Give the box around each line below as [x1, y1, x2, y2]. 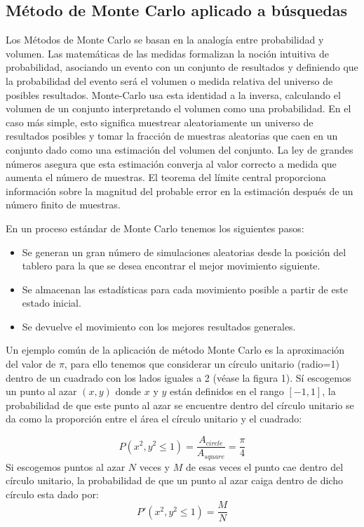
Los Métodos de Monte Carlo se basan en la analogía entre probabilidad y [6, 32, 324, 47]
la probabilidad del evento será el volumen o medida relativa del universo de [6, 73, 333, 88]
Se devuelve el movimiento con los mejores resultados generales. [22, 319, 296, 333]
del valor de [6, 356, 56, 371]
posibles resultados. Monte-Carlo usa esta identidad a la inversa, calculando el [6, 87, 341, 102]
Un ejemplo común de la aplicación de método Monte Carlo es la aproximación [6, 342, 345, 357]
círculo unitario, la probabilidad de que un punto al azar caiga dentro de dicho [6, 473, 343, 488]
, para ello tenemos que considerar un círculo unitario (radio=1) [64, 356, 339, 371]
